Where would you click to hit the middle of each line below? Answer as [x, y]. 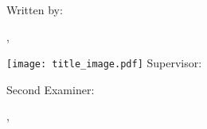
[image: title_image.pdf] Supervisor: [104, 63]
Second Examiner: [51, 89]
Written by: [35, 9]
